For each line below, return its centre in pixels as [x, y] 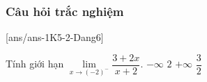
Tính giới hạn [35, 64]
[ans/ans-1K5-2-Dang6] [55, 37]
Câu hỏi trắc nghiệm [65, 11]
